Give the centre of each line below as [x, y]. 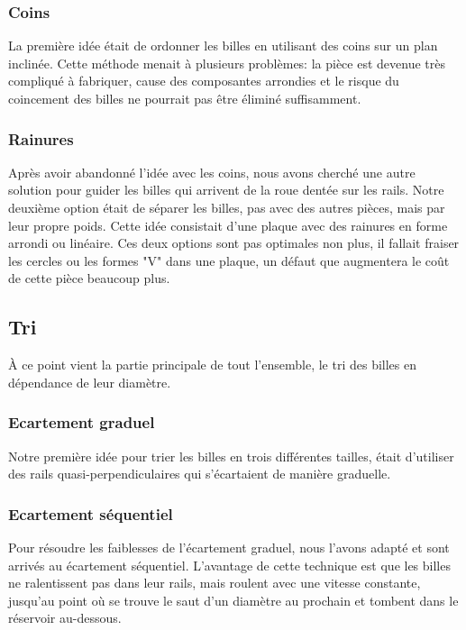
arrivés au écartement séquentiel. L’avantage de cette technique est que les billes [229, 565]
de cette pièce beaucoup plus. [89, 278]
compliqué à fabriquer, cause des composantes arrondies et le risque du [204, 81]
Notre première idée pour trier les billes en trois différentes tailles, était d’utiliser [231, 456]
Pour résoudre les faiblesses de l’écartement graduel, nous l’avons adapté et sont [229, 547]
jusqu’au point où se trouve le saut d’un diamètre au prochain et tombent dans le [233, 600]
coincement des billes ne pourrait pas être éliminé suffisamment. [185, 98]
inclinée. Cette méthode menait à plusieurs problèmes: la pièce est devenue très [227, 63]
